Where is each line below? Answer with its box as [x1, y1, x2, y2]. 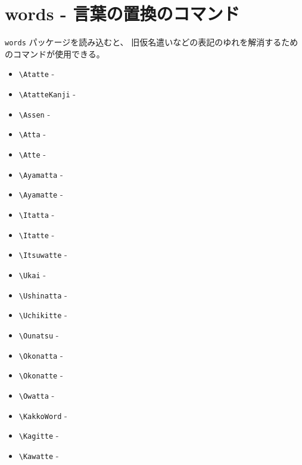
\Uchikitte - [18, 309, 67, 321]
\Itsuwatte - [18, 248, 67, 261]
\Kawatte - [18, 449, 59, 461]
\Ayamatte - [18, 188, 63, 201]
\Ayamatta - [18, 168, 63, 180]
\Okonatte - [18, 369, 63, 381]
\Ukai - [18, 268, 46, 281]
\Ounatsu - [18, 328, 59, 341]
